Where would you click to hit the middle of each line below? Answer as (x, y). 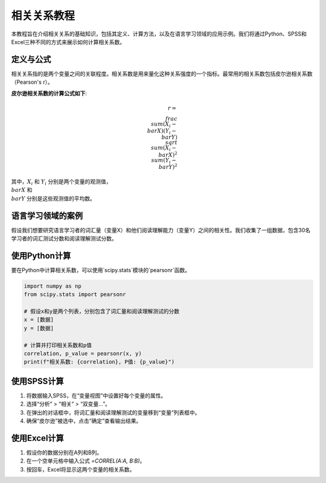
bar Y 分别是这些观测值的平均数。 (53, 198)
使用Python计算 (41, 255)
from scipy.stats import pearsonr (75, 295)
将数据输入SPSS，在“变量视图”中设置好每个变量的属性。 (96, 396)
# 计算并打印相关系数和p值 (58, 345)
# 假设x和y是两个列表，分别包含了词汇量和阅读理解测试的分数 (102, 311)
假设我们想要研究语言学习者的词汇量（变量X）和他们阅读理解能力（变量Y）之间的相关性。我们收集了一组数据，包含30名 (161, 230)
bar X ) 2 (168, 154)
